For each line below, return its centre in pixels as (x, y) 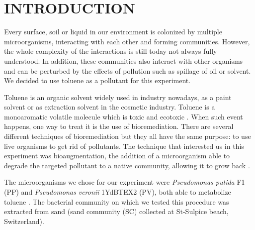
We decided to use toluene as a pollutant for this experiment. (97, 80)
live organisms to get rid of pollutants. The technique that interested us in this (124, 146)
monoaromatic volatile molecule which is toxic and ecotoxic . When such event (124, 116)
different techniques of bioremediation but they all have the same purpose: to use (127, 136)
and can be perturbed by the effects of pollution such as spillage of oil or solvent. (127, 70)
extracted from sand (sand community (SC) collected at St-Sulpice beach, (116, 211)
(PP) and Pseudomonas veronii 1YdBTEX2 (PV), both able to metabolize (118, 192)
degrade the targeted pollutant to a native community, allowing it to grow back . (127, 165)
